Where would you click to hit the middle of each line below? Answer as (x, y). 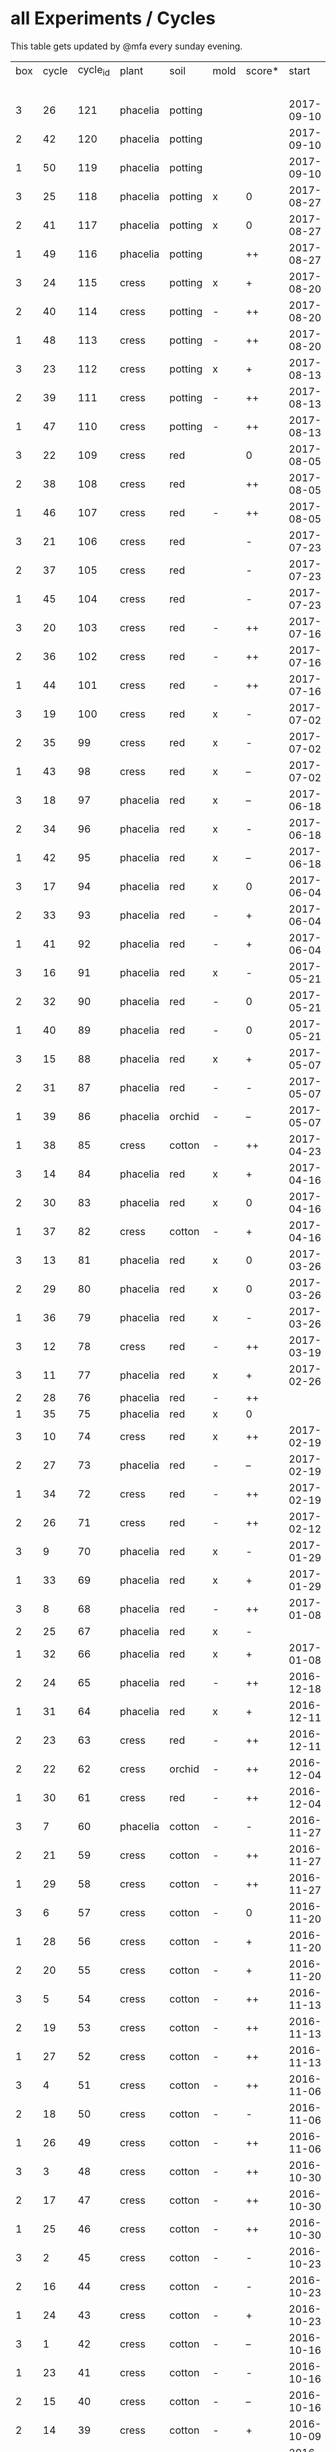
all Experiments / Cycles (113, 18)
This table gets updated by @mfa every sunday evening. (126, 46)
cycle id (93, 70)
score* (262, 70)
